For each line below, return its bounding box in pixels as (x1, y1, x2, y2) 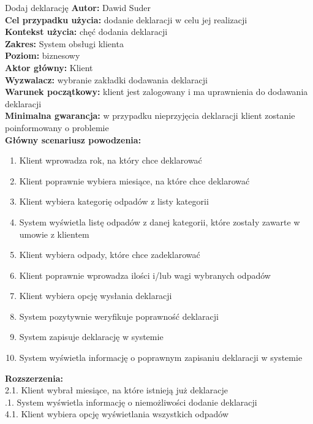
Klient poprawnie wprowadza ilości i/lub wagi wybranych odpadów (19, 268, 271, 281)
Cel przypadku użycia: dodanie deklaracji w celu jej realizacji (5, 13, 247, 26)
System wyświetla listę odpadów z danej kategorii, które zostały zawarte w (19, 215, 300, 228)
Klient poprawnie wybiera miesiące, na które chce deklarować (19, 174, 250, 187)
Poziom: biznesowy (5, 49, 80, 62)
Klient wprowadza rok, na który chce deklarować (19, 154, 202, 167)
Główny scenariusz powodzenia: (5, 133, 141, 146)
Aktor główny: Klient (5, 61, 93, 74)
